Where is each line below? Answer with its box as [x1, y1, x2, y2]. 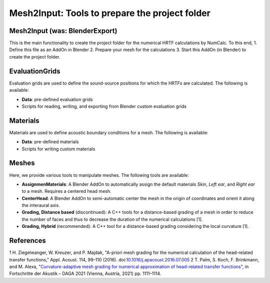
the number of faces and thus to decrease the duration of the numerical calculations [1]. [21, 216, 203, 222]
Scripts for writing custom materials [21, 146, 95, 152]
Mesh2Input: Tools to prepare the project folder [9, 8, 211, 19]
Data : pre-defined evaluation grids [21, 96, 93, 102]
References [9, 236, 46, 245]
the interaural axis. [21, 202, 60, 208]
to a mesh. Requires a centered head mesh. [21, 188, 111, 194]
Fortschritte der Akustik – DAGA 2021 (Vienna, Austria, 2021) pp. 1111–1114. [9, 270, 161, 276]
